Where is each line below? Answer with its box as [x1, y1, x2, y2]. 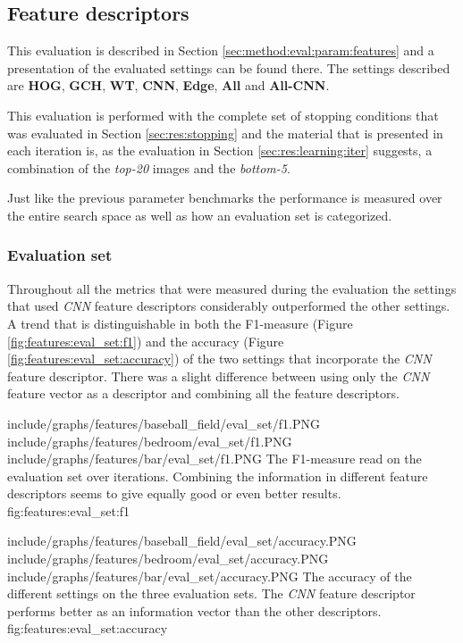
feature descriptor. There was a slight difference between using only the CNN [7, 366, 430, 385]
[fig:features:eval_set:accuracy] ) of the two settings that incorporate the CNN [7, 349, 432, 368]
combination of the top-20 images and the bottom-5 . [7, 158, 290, 177]
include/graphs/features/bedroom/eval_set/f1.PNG [7, 431, 292, 450]
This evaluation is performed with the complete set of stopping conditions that [7, 105, 439, 124]
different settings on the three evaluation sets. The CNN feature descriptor [7, 584, 416, 603]
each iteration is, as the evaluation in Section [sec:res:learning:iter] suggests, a [7, 141, 433, 160]
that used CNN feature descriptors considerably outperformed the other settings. [7, 296, 450, 315]
